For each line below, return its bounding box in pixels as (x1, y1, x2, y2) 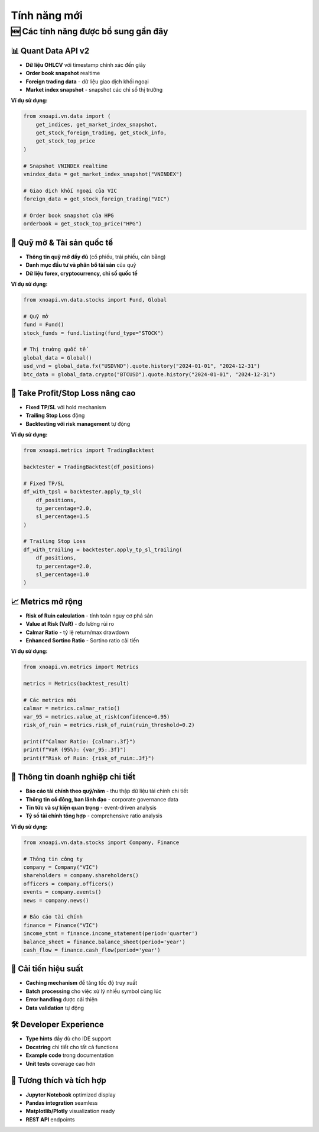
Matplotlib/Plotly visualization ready (25, 1108, 115, 1115)
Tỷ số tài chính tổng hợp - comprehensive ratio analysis (25, 812, 162, 819)
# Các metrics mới (23, 697, 77, 704)
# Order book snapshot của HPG (23, 212, 115, 219)
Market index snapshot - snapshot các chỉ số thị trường (25, 86, 162, 93)
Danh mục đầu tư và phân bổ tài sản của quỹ (25, 261, 136, 269)
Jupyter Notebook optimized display (25, 1091, 116, 1098)
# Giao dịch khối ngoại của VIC (23, 187, 118, 194)
